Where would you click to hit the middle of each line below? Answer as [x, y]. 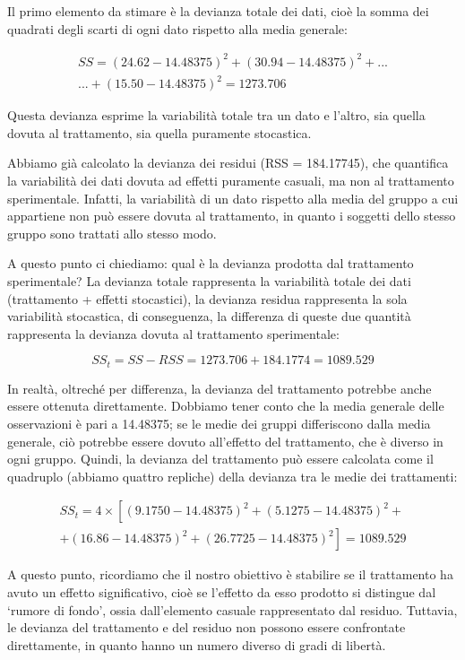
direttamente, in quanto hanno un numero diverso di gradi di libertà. [197, 644]
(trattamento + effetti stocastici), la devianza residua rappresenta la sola [207, 298]
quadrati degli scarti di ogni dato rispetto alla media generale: [177, 28]
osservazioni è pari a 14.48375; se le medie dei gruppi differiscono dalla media [219, 424]
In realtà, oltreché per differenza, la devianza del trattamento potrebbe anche [220, 388]
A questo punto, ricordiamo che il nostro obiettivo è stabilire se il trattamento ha [230, 574]
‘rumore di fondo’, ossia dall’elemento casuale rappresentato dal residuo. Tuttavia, [232, 609]
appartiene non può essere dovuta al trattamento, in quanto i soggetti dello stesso [232, 216]
